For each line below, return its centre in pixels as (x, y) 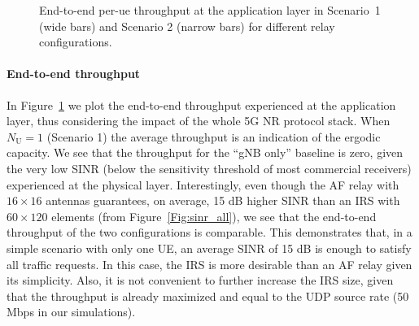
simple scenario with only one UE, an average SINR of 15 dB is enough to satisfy (209, 248)
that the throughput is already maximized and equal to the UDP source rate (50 (208, 296)
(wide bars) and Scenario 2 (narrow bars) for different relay (187, 26)
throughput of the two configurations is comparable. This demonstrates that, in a (209, 232)
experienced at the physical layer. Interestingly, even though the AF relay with (203, 184)
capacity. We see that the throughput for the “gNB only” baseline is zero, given (205, 152)
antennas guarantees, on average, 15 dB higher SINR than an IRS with (223, 200)
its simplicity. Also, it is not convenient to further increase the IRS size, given (200, 280)
